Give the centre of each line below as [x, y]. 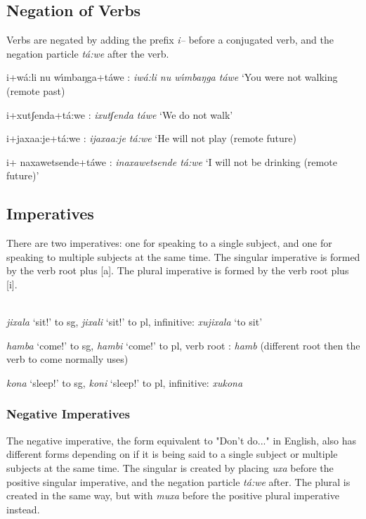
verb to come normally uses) [67, 359]
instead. [23, 509]
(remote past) [36, 90]
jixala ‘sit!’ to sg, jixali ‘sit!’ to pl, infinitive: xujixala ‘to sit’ [135, 322]
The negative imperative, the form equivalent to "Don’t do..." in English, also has [182, 440]
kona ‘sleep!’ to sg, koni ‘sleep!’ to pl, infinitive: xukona [125, 382]
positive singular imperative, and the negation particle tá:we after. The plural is [178, 481]
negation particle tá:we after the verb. [88, 53]
